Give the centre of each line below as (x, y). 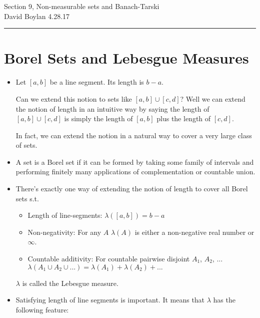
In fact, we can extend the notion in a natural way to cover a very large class (134, 135)
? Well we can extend (213, 98)
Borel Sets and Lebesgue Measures (126, 58)
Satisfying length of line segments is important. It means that (110, 300)
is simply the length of (98, 118)
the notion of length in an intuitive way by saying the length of (112, 108)
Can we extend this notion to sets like (74, 98)
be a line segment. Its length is (97, 82)
